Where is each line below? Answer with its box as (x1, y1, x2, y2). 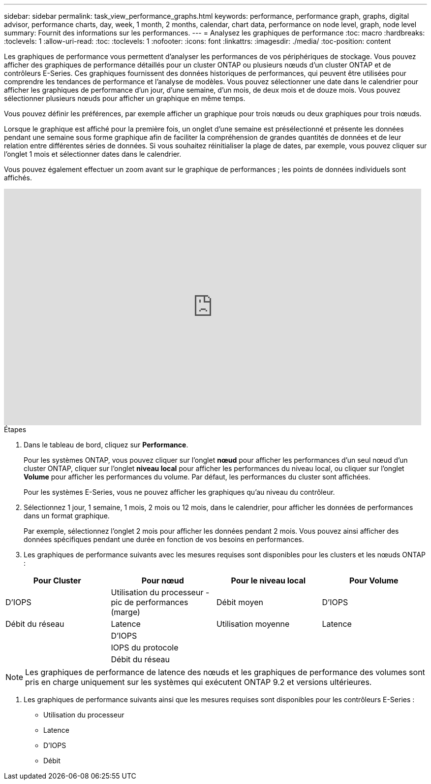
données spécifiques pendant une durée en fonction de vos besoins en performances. (24, 535, 304, 544)
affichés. (4, 173, 32, 182)
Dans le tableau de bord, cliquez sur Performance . (24, 441, 188, 449)
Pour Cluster (33, 576, 81, 585)
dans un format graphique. (24, 511, 110, 520)
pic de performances (111, 597, 188, 607)
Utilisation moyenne (216, 619, 290, 629)
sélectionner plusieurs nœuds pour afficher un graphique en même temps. (4, 94, 246, 102)
